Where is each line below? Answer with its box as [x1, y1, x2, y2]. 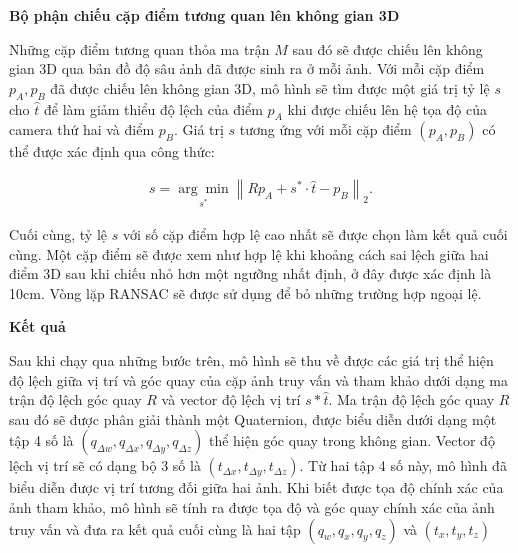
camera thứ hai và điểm [9, 119, 155, 140]
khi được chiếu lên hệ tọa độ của [287, 98, 487, 119]
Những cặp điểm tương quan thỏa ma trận [9, 38, 270, 59]
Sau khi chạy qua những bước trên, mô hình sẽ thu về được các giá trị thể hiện [9, 349, 494, 370]
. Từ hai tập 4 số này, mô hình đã [299, 455, 507, 476]
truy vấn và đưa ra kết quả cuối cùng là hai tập [9, 518, 301, 539]
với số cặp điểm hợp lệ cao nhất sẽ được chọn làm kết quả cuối [122, 223, 508, 244]
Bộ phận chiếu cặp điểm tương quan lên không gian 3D [9, 5, 400, 25]
